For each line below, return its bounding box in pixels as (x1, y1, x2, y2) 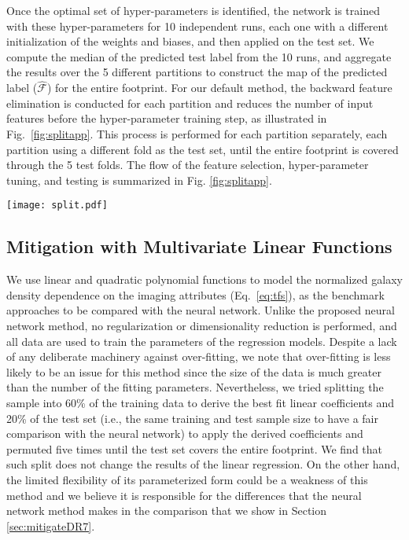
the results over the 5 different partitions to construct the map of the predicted (6, 64, 388, 80)
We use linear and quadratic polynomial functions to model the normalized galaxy (6, 271, 403, 288)
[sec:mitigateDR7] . (6, 517, 95, 534)
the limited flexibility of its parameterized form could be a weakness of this (6, 471, 368, 487)
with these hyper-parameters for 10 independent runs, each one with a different (6, 17, 389, 34)
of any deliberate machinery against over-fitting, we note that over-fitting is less (6, 348, 391, 365)
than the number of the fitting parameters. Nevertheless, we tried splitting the (6, 379, 384, 395)
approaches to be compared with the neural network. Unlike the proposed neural (6, 302, 395, 318)
